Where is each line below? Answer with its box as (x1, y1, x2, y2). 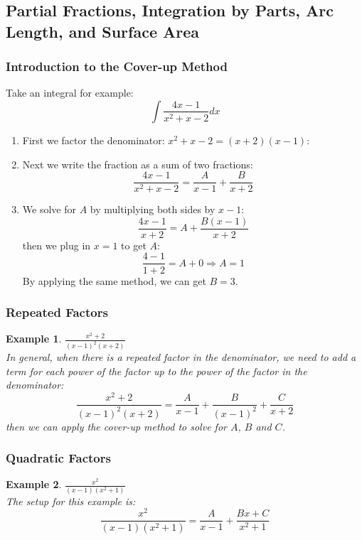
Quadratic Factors (6, 449, 111, 467)
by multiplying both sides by (90, 202, 215, 217)
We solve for (22, 202, 76, 217)
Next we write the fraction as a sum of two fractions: (22, 156, 253, 171)
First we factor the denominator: (22, 132, 165, 147)
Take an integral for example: (6, 85, 134, 100)
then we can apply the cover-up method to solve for (6, 418, 227, 433)
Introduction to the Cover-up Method (6, 58, 228, 75)
